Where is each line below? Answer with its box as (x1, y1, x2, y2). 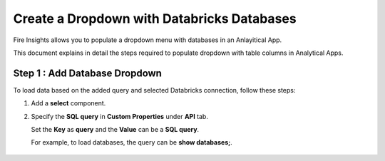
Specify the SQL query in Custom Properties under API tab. (31, 112, 208, 120)
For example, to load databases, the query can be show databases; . (31, 138, 233, 147)
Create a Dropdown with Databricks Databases (13, 11, 297, 26)
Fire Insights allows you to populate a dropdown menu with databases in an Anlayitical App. (13, 36, 282, 44)
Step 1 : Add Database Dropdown (13, 67, 162, 79)
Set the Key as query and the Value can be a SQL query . (31, 125, 200, 134)
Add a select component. (31, 99, 106, 108)
